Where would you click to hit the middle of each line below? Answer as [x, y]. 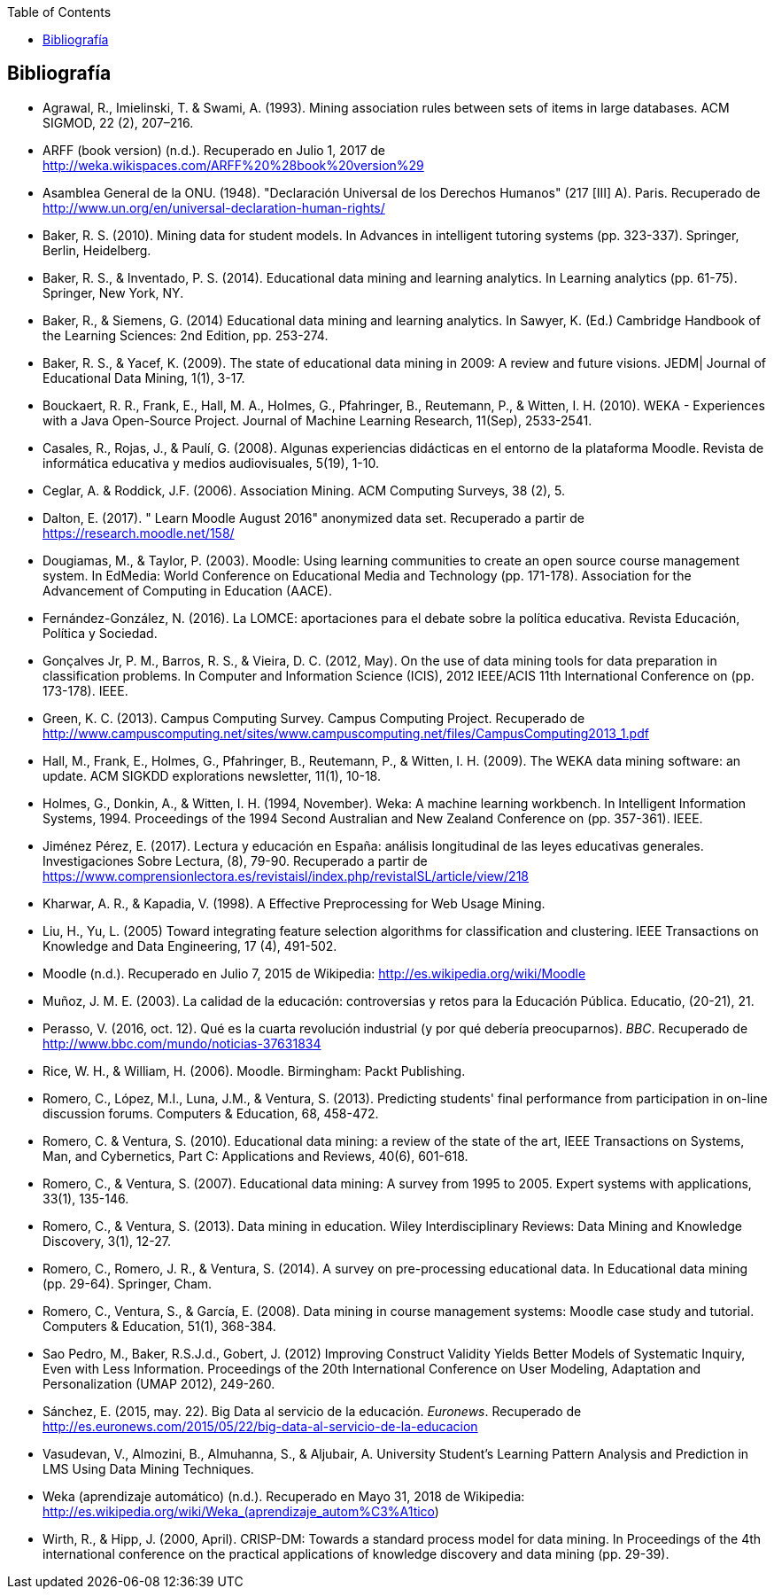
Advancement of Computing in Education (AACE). [187, 590]
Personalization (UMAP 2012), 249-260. [159, 1383]
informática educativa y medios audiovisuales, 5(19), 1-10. [211, 463]
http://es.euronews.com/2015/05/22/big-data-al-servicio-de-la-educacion [260, 1426]
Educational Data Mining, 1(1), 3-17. [144, 378]
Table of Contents [59, 12]
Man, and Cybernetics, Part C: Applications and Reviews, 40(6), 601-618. [255, 1156]
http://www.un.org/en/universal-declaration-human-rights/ [214, 207]
